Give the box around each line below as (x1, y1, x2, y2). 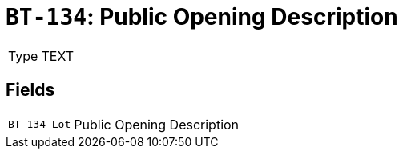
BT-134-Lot (8, 118, 71, 131)
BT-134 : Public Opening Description (6, 3, 398, 30)
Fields (6, 80, 55, 101)
